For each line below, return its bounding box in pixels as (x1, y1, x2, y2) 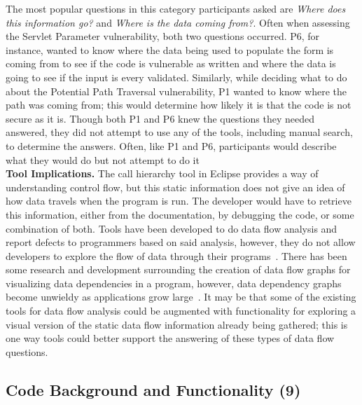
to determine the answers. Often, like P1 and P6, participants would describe (6, 138, 337, 153)
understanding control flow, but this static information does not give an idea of (6, 179, 345, 194)
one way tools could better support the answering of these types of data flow (6, 331, 335, 345)
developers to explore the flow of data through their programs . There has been (6, 248, 347, 263)
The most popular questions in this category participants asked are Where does (6, 1, 346, 15)
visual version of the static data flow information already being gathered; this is (6, 317, 348, 331)
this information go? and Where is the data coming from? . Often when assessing (6, 15, 350, 29)
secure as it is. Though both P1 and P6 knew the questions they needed (6, 111, 315, 125)
